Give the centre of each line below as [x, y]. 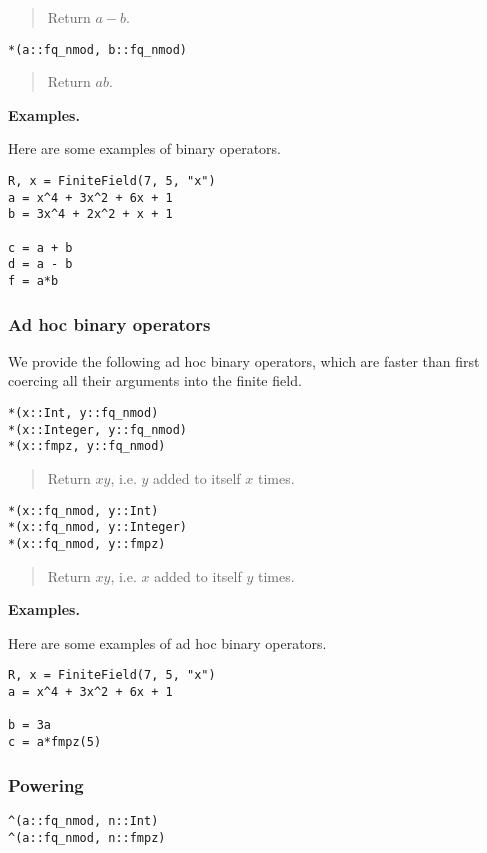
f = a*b [33, 280]
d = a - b [40, 264]
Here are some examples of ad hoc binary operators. [167, 642]
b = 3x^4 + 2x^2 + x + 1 [90, 214]
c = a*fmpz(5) [55, 741]
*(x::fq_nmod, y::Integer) [97, 527]
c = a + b [40, 247]
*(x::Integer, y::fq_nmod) [97, 429]
